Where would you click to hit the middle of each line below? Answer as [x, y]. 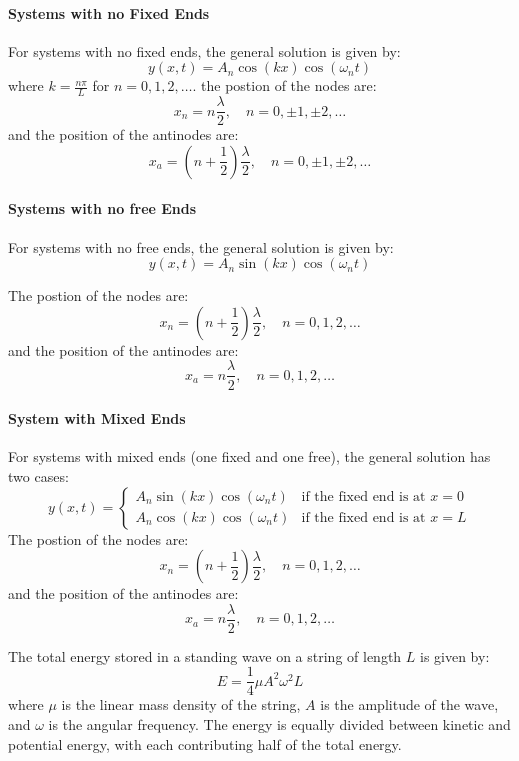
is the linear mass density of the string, [181, 704]
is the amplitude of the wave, [409, 704]
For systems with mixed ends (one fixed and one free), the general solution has [249, 456]
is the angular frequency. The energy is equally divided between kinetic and [279, 724]
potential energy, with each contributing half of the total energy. [205, 743]
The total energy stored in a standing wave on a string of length [205, 655]
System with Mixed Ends [97, 418]
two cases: [38, 475]
